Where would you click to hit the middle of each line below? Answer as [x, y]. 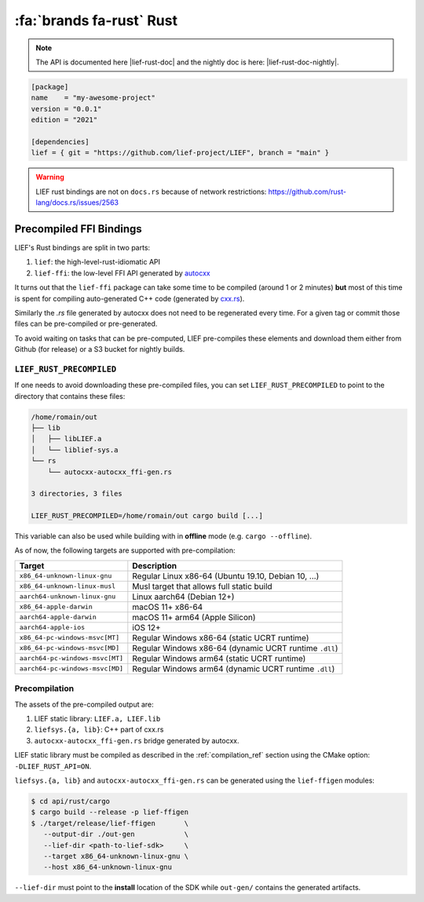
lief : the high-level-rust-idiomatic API [97, 262]
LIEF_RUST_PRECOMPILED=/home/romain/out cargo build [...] [147, 516]
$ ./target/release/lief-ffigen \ [110, 823]
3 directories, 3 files [77, 494]
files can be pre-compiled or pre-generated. [86, 324]
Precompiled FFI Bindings [79, 229]
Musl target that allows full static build [202, 586]
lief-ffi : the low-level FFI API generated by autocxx [122, 273]
